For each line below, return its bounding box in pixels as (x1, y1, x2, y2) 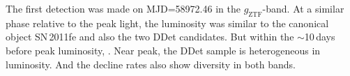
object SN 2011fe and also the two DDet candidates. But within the (6, 29, 294, 44)
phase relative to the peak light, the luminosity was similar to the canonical (6, 15, 329, 30)
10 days (304, 29, 335, 44)
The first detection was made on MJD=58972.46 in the (6, 1, 241, 15)
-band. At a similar (262, 1, 344, 15)
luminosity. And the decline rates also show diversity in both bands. (6, 56, 296, 71)
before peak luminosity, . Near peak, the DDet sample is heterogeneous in (6, 43, 321, 57)
